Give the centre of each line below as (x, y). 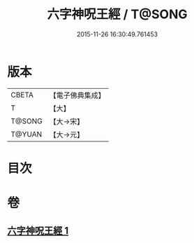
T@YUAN (27, 134)
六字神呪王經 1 (38, 231)
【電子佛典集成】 (77, 95)
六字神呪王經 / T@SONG (117, 14)
